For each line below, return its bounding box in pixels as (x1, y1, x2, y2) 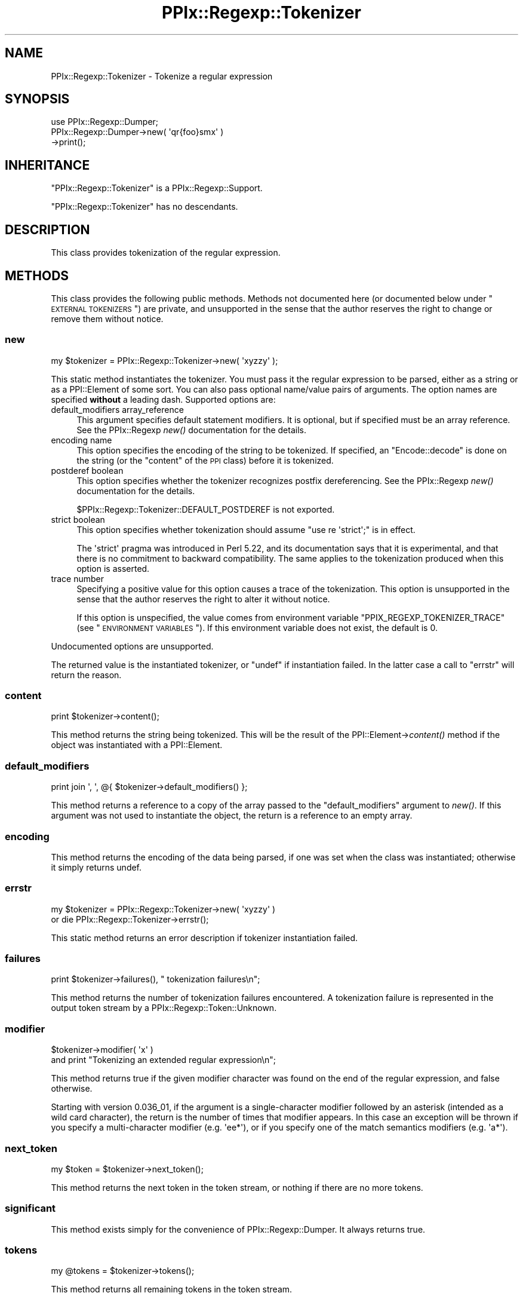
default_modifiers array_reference (51, 404, 184, 415)
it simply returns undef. (51, 862, 142, 872)
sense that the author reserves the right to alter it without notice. (76, 593, 330, 604)
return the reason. (51, 669, 122, 680)
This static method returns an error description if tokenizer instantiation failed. (51, 932, 358, 943)
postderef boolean (51, 465, 124, 476)
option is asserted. (76, 563, 150, 574)
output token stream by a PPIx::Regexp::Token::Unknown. (51, 1003, 277, 1013)
